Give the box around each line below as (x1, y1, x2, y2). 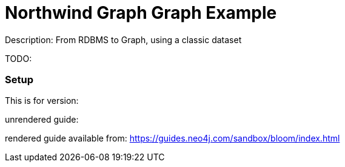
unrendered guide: (5, 114, 79, 125)
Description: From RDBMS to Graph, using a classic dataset (5, 34, 242, 45)
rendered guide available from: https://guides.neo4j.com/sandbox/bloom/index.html (5, 133, 340, 144)
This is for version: (5, 95, 79, 106)
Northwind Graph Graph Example (5, 2, 277, 23)
